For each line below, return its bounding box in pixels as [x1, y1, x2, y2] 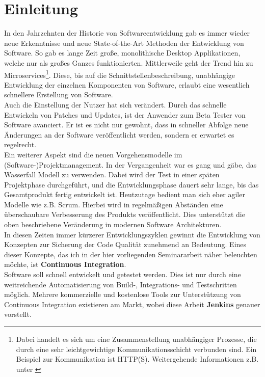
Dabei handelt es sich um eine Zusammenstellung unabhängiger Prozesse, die [16, 334, 257, 344]
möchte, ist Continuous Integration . [4, 259, 126, 270]
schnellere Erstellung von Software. [4, 89, 113, 100]
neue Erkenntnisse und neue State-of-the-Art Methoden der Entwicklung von [4, 37, 244, 48]
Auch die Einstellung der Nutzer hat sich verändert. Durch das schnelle [4, 99, 227, 110]
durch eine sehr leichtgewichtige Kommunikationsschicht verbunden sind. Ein [16, 343, 257, 354]
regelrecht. [4, 139, 37, 150]
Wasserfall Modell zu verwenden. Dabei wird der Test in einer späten [4, 169, 220, 180]
